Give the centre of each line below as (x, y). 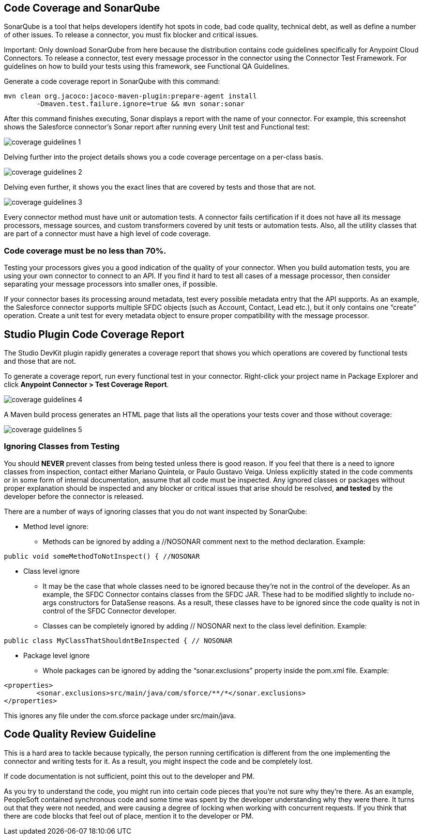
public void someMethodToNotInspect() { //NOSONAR (102, 556)
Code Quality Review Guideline (80, 734)
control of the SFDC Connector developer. (110, 611)
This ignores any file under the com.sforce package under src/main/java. (120, 715)
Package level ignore (57, 655)
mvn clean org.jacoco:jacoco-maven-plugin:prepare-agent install (130, 96)
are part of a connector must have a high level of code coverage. (107, 234)
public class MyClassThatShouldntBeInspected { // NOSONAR (118, 640)
